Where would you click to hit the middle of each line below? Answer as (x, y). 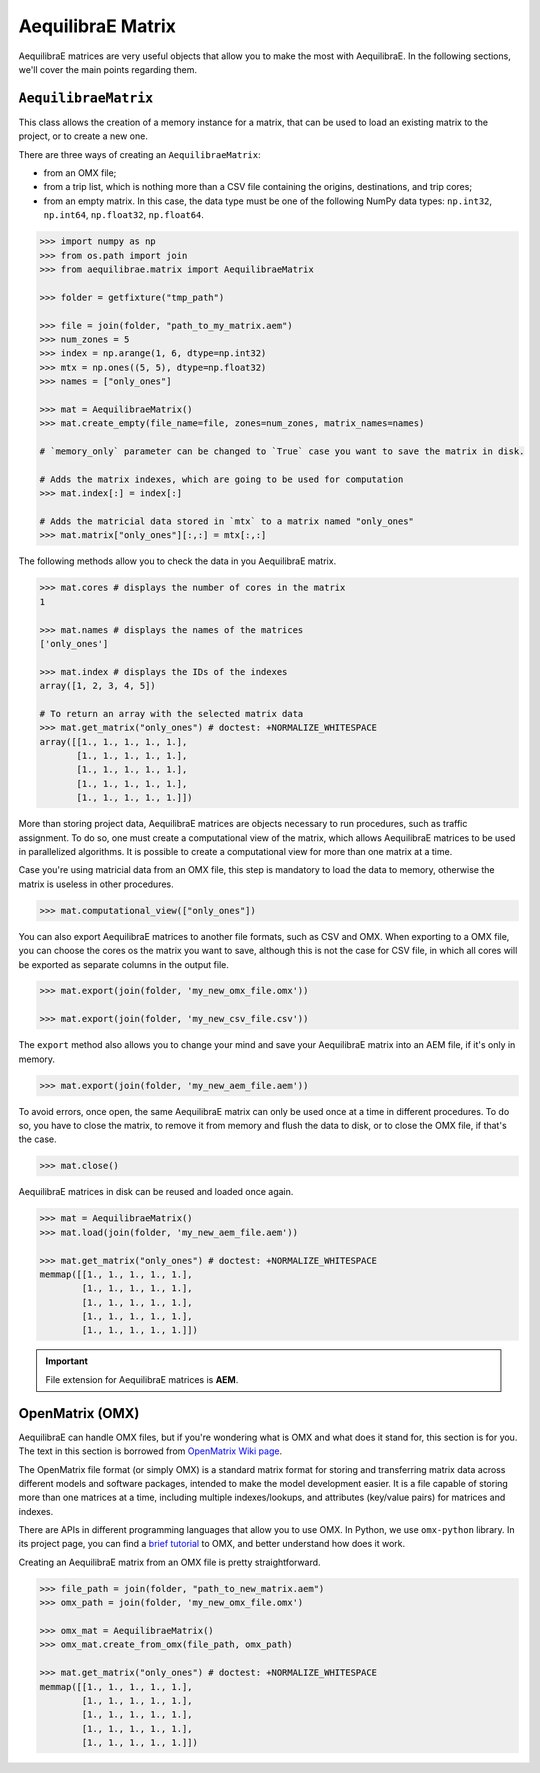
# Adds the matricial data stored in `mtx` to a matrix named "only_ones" (227, 521)
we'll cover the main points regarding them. (108, 69)
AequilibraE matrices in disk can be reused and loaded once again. (156, 1192)
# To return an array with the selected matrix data (171, 713)
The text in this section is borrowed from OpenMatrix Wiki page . (150, 1451)
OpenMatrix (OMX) (79, 1413)
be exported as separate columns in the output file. (123, 964)
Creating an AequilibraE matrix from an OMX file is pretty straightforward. (169, 1562)
